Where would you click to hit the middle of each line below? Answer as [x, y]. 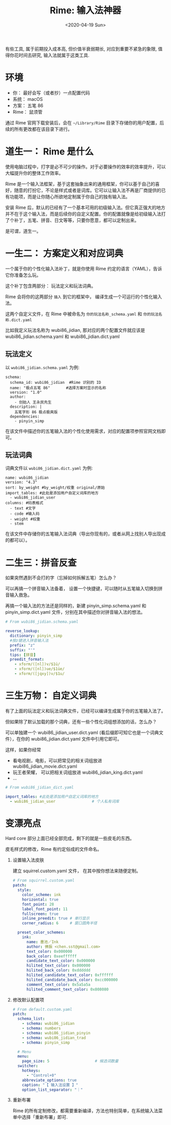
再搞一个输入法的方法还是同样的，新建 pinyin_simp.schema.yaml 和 [76, 606]
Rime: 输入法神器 [85, 10]
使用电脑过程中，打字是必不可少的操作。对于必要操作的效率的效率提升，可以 [85, 167]
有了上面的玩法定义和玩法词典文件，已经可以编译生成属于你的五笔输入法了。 [85, 711]
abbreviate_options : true [50, 1080]
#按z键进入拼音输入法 [29, 640]
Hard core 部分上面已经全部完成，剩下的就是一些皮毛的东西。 [70, 839]
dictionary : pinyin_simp [36, 636]
